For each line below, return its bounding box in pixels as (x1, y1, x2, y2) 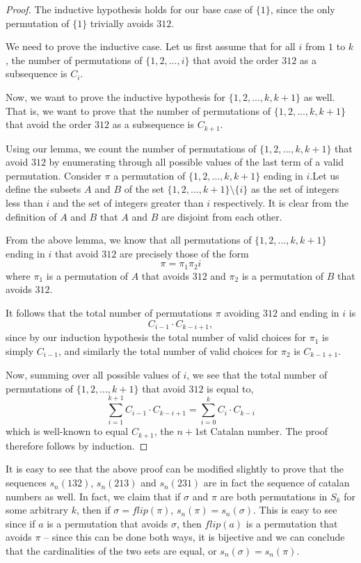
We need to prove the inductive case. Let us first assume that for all (6, 39, 296, 54)
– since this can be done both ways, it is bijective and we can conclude (44, 530, 345, 544)
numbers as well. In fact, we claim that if (6, 489, 181, 503)
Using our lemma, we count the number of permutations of (6, 141, 257, 155)
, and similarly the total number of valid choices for (58, 343, 278, 358)
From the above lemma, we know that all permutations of (6, 232, 252, 247)
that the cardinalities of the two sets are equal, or (6, 544, 217, 558)
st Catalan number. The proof (199, 424, 328, 438)
